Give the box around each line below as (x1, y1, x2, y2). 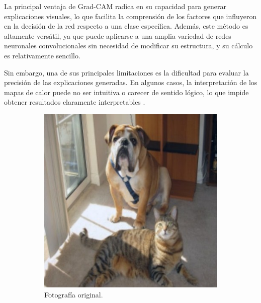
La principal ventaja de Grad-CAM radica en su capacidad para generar (4, 1, 227, 11)
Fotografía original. (44, 289, 103, 299)
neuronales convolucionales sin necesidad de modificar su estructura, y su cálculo (4, 40, 253, 51)
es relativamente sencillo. (4, 50, 80, 60)
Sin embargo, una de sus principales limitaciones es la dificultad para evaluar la (4, 67, 249, 78)
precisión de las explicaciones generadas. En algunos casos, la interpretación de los (4, 77, 257, 88)
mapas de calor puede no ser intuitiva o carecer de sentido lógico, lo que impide (4, 87, 249, 97)
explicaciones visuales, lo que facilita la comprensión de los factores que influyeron (4, 11, 257, 21)
